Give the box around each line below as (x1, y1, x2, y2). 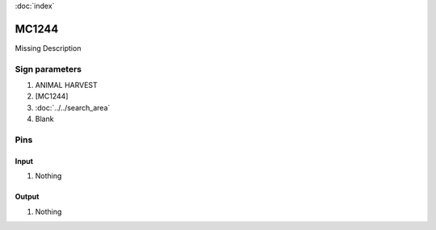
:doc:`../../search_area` (35, 102, 111, 112)
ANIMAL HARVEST (35, 81, 98, 90)
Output (15, 192, 40, 202)
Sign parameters (15, 63, 82, 74)
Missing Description (15, 43, 82, 52)
